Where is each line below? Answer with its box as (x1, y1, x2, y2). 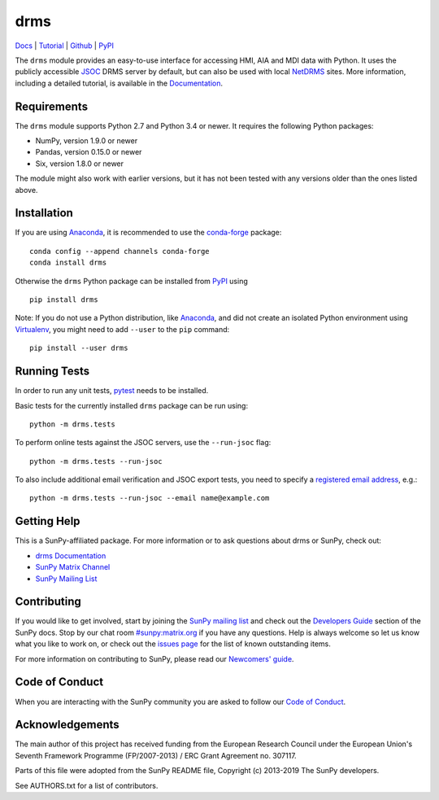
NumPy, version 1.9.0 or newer (35, 136, 138, 146)
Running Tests (15, 365, 89, 378)
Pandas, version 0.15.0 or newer (35, 147, 142, 157)
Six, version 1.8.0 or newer (35, 159, 124, 168)
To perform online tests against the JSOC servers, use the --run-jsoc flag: (15, 438, 272, 448)
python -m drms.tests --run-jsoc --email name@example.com (29, 493, 270, 503)
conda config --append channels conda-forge (29, 247, 211, 256)
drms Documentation (35, 550, 106, 561)
